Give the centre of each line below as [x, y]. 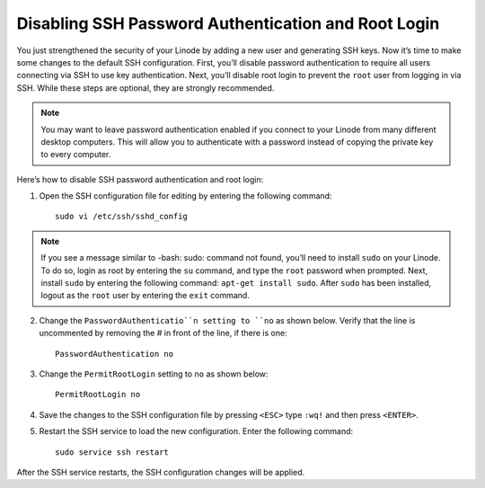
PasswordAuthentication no [115, 354]
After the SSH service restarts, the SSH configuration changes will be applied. [161, 472]
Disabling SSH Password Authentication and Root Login [228, 23]
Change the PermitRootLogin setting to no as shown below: [154, 374]
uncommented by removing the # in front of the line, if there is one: [163, 333]
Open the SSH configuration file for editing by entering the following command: [185, 196]
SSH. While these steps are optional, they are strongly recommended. [145, 88]
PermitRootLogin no [98, 395]
